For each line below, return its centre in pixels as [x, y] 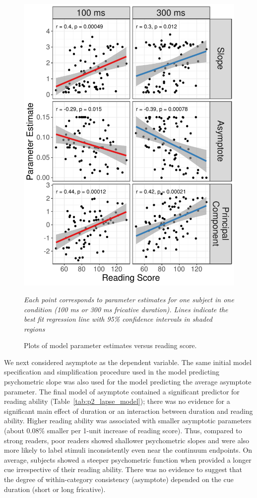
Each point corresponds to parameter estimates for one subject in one [129, 299]
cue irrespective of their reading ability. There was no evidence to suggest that [123, 469]
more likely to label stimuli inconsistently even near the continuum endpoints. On [128, 450]
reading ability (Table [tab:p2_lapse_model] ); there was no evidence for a [117, 401]
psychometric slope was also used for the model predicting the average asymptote [128, 382]
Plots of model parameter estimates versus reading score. [110, 345]
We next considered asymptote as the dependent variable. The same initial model [128, 362]
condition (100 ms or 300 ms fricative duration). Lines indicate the [126, 309]
